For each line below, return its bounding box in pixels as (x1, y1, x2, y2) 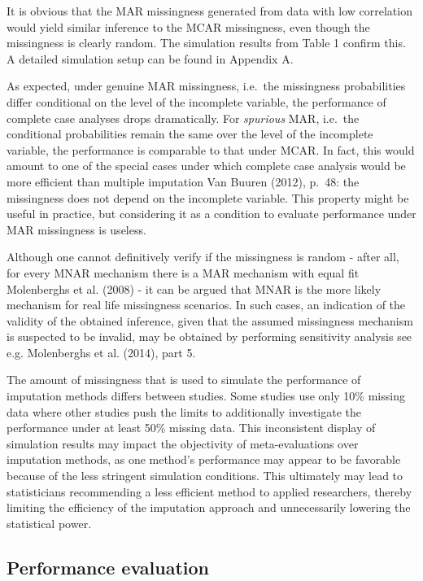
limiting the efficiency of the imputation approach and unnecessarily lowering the (7, 499, 411, 516)
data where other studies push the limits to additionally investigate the (7, 403, 362, 420)
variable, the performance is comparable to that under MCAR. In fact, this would (7, 141, 415, 158)
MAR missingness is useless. (7, 221, 146, 238)
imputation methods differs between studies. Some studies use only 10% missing (7, 387, 405, 404)
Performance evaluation (7, 554, 210, 579)
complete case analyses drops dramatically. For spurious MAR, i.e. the (7, 109, 360, 126)
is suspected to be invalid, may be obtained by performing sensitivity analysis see (7, 328, 412, 345)
